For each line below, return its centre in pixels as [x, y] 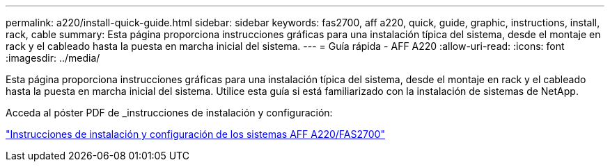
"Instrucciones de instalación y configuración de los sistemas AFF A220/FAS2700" [195, 134]
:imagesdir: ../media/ [53, 58]
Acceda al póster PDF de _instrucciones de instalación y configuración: [169, 113]
